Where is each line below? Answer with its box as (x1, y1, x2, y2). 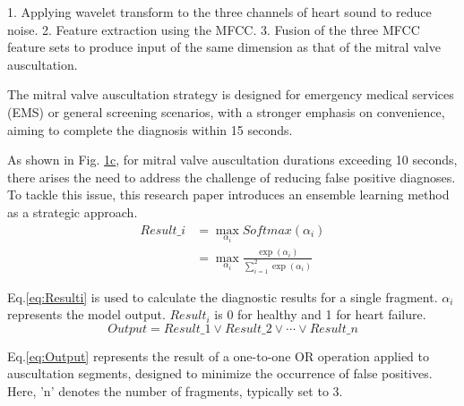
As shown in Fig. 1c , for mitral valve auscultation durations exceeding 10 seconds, (7, 150, 458, 169)
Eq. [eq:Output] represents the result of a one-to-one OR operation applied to (7, 346, 429, 365)
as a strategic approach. (7, 202, 138, 221)
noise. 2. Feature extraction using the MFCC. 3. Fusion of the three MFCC (7, 20, 420, 38)
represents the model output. (7, 305, 166, 324)
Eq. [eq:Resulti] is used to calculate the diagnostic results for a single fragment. (7, 287, 438, 306)
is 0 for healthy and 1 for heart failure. (214, 305, 426, 324)
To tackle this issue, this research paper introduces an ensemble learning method (7, 185, 450, 204)
